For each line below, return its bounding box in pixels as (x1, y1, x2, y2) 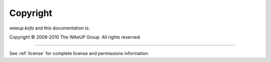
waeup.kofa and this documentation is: (9, 25, 90, 31)
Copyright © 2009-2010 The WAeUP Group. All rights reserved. (9, 34, 142, 40)
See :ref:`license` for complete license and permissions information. (9, 50, 150, 56)
